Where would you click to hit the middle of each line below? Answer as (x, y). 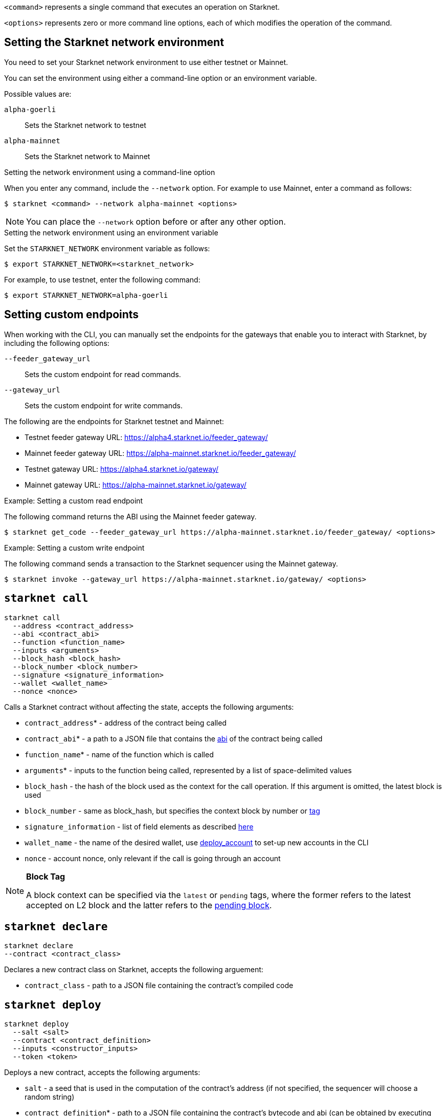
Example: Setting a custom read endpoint (74, 500)
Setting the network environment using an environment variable (111, 232)
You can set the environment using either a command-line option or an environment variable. (161, 78)
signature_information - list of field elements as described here (139, 826)
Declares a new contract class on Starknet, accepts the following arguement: (134, 970)
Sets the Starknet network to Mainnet (87, 156)
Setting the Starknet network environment (114, 42)
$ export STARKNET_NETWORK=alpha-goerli (86, 295)
